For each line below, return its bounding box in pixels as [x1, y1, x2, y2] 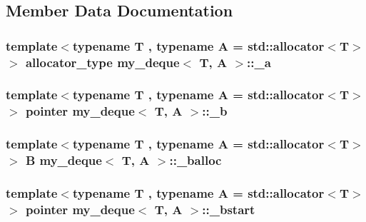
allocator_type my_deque [25, 53, 180, 71]
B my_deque [25, 151, 102, 169]
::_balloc [169, 151, 222, 169]
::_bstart [202, 200, 255, 218]
